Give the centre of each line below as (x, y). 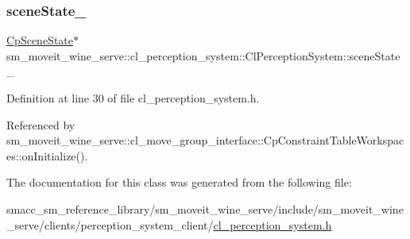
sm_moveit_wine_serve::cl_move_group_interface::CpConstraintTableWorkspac (205, 140)
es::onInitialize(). (47, 155)
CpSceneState (40, 40)
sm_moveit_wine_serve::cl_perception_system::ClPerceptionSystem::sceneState (203, 55)
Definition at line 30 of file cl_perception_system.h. (133, 98)
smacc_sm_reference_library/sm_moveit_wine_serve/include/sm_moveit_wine (205, 208)
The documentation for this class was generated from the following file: (179, 182)
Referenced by (41, 124)
